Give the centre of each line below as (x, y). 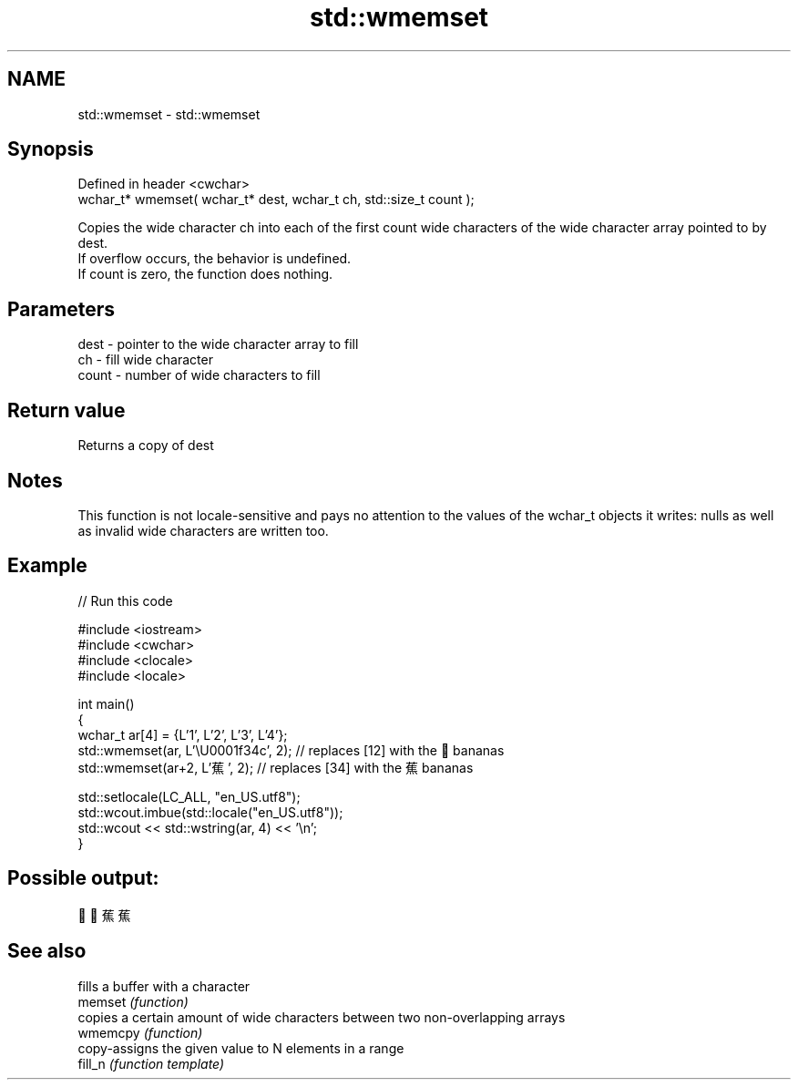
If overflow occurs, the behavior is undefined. (215, 259)
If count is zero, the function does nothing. (205, 274)
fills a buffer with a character (164, 986)
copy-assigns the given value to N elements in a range (241, 1048)
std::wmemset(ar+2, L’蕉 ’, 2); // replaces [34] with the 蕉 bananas (276, 767)
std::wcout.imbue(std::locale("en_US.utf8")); (210, 812)
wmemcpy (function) (140, 1032)
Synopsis (51, 149)
